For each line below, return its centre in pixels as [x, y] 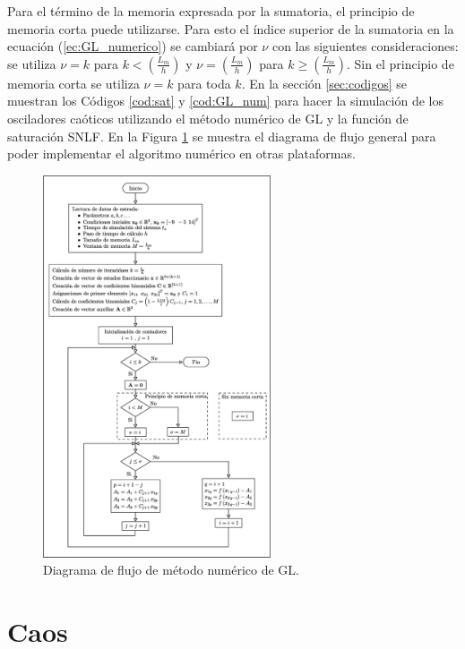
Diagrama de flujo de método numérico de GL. [172, 570]
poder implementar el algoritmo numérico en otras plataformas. [181, 154]
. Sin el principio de [400, 63]
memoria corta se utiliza [73, 83]
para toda [204, 83]
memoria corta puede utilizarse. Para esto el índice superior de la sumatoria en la [231, 28]
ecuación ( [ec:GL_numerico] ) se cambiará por [133, 46]
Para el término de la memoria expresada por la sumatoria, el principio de [211, 11]
